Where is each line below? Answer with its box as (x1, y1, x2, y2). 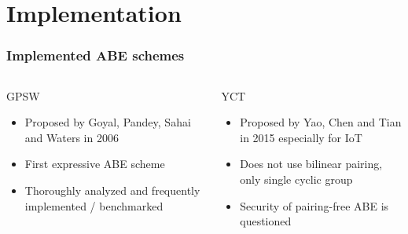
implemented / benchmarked (24, 197, 164, 214)
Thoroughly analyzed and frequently (24, 181, 200, 198)
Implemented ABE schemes (6, 46, 185, 65)
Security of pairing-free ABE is (240, 197, 389, 214)
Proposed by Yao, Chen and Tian (240, 114, 402, 130)
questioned (240, 213, 292, 229)
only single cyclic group (240, 170, 353, 187)
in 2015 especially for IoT (240, 129, 362, 145)
